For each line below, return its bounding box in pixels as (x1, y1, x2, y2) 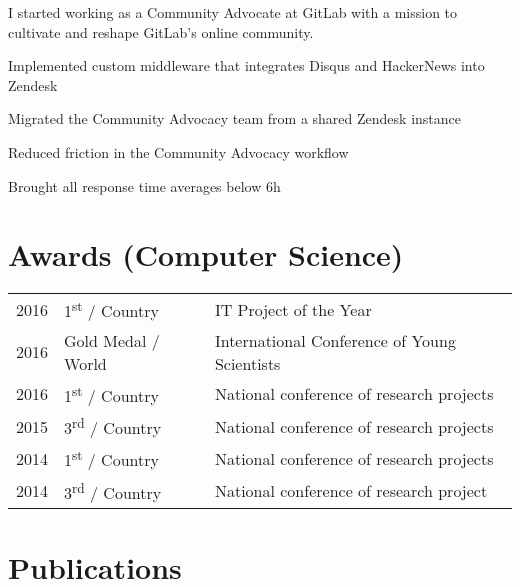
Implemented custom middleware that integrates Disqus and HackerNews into (8, 55, 485, 76)
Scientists (214, 351, 281, 375)
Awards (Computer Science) (8, 234, 404, 275)
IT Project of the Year (214, 297, 372, 321)
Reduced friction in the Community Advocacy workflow (8, 141, 349, 162)
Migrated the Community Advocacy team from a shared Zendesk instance (8, 108, 461, 129)
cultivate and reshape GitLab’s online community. (8, 21, 314, 42)
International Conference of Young (214, 328, 456, 352)
